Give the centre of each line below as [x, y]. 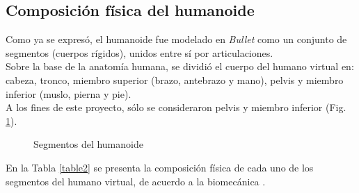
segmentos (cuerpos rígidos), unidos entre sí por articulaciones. [139, 52]
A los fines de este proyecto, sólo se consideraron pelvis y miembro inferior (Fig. [176, 107]
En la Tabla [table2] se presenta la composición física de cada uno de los [160, 167]
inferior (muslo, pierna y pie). [69, 93]
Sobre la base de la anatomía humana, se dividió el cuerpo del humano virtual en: [180, 66]
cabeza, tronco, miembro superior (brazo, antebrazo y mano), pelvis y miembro [175, 79]
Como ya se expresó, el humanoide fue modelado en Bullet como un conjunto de [176, 39]
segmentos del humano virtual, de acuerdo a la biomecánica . [136, 181]
